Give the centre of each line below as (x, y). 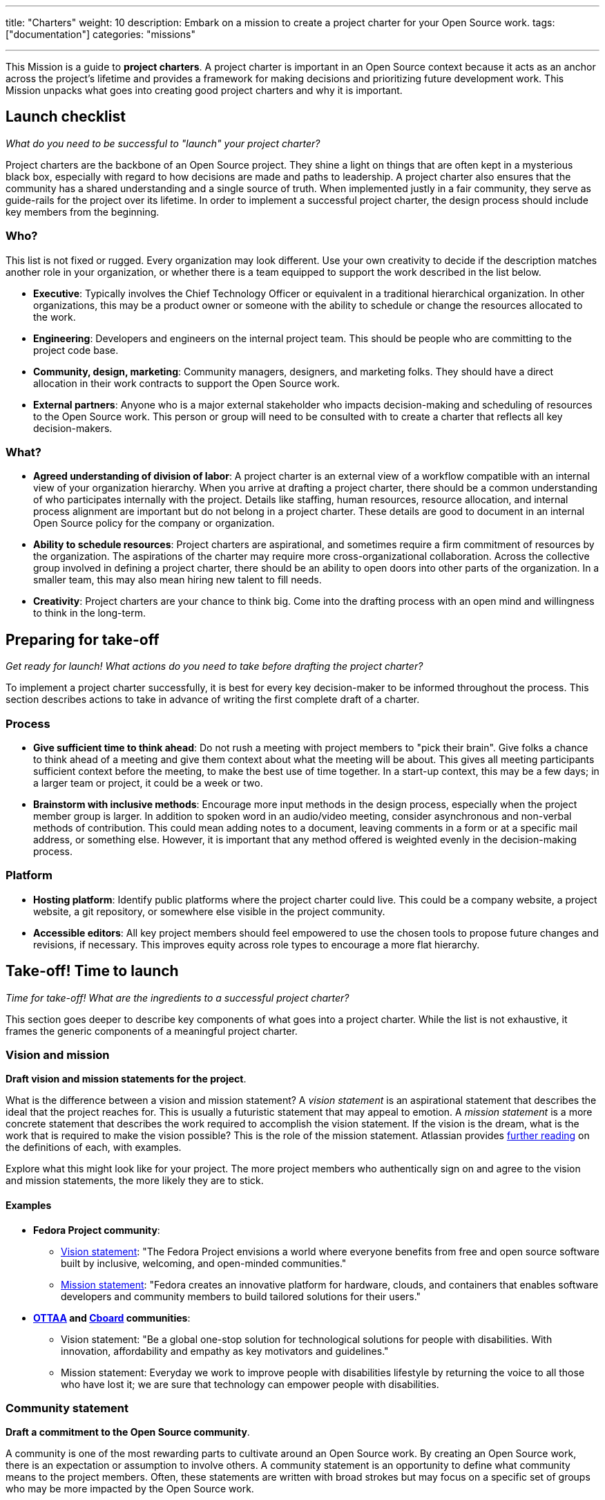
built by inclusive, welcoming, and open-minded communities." (204, 1263)
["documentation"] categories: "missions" (100, 34)
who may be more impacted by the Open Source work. (130, 1489)
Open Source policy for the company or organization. (154, 523)
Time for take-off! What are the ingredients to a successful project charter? (177, 997)
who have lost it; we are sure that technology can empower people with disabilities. (250, 1384)
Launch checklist (66, 117)
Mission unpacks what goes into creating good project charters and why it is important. (204, 90)
